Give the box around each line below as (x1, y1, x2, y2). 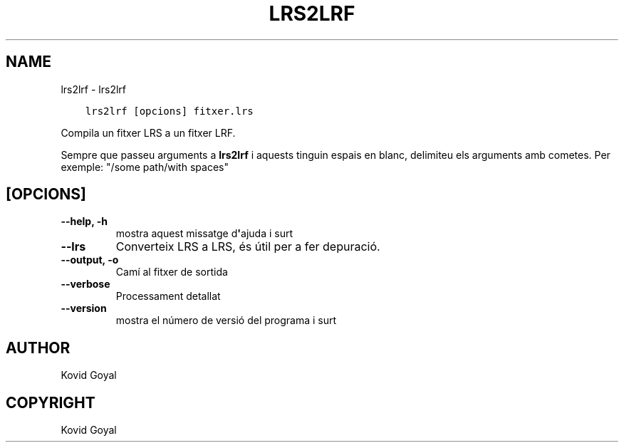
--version (61, 302, 107, 315)
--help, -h (61, 215, 108, 228)
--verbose (61, 278, 110, 291)
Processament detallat (115, 290, 221, 303)
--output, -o (61, 254, 119, 266)
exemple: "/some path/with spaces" (61, 160, 229, 173)
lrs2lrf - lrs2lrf (61, 83, 127, 95)
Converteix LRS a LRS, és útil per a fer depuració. (115, 239, 380, 254)
